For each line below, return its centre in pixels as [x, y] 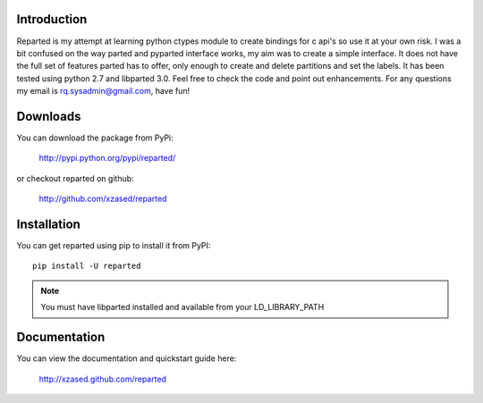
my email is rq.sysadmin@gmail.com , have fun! [103, 91]
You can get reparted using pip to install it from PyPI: [114, 246]
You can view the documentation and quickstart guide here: [127, 358]
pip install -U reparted [87, 266]
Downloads [49, 116]
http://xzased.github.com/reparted [103, 379]
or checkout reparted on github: [75, 178]
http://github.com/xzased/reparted [103, 199]
